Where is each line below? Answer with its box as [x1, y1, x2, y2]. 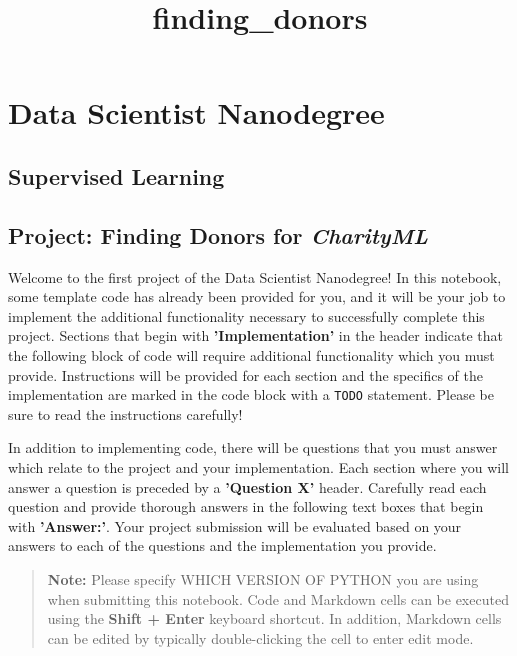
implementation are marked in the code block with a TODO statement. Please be [8, 384, 494, 405]
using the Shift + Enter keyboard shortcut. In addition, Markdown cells [47, 608, 502, 629]
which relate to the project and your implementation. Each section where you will [8, 456, 509, 477]
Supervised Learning [8, 160, 225, 191]
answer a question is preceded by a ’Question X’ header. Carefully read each [8, 476, 487, 497]
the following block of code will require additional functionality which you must [8, 344, 495, 365]
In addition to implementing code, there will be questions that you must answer [8, 437, 498, 458]
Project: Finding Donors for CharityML [8, 219, 428, 250]
